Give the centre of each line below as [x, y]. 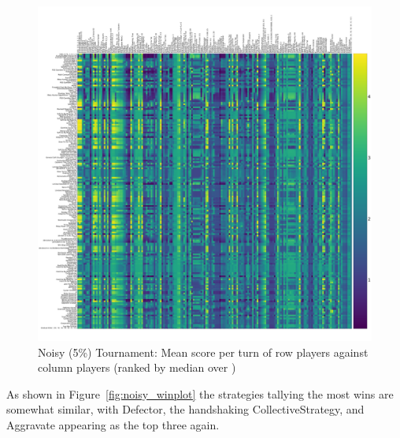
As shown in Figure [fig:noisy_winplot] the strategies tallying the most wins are [200, 393]
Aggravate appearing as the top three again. [113, 424]
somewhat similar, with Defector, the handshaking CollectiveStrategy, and [185, 409]
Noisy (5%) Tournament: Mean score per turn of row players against [203, 352]
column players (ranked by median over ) [137, 367]
